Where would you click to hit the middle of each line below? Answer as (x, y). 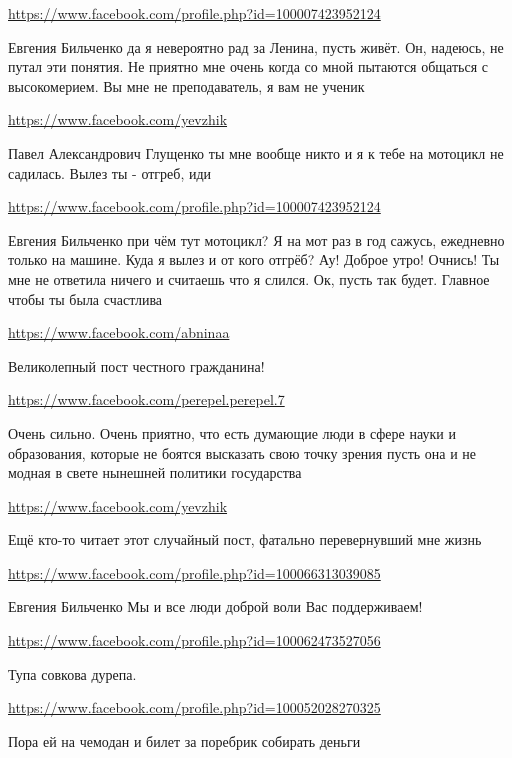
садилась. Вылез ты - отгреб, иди (110, 172)
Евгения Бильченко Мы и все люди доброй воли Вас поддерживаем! (215, 606)
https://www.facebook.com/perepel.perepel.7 (146, 399)
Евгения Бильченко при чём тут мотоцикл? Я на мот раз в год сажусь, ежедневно (256, 239)
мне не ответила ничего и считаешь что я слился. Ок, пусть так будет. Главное (249, 278)
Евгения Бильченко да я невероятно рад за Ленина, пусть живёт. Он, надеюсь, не (256, 46)
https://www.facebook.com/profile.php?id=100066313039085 (194, 572)
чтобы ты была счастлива (85, 298)
